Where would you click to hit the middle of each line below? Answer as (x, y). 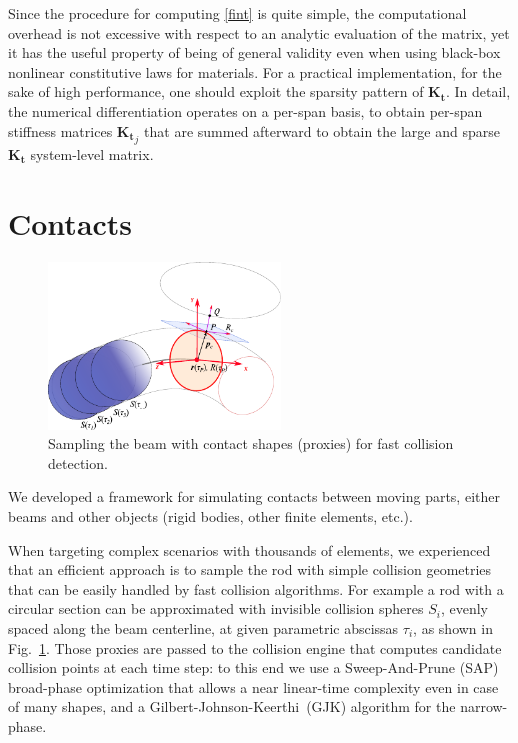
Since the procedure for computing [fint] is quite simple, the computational (237, 13)
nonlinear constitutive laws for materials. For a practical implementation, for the (255, 71)
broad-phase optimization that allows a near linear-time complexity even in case (253, 686)
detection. (78, 462)
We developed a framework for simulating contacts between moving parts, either (254, 496)
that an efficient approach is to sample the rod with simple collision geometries (250, 569)
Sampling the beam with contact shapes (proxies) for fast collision (251, 443)
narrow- (484, 706)
